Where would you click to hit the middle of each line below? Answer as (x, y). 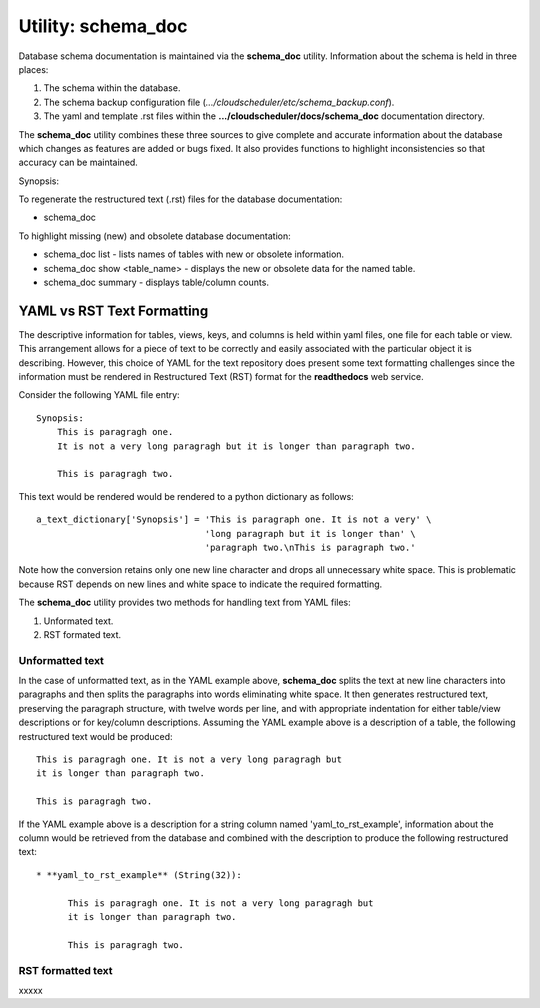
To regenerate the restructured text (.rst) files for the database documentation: (180, 199)
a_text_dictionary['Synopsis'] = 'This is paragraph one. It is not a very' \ (234, 519)
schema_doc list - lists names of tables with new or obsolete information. (194, 254)
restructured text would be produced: (96, 736)
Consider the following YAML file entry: (99, 395)
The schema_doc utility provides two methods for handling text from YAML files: (185, 602)
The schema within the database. (112, 88)
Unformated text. (78, 621)
